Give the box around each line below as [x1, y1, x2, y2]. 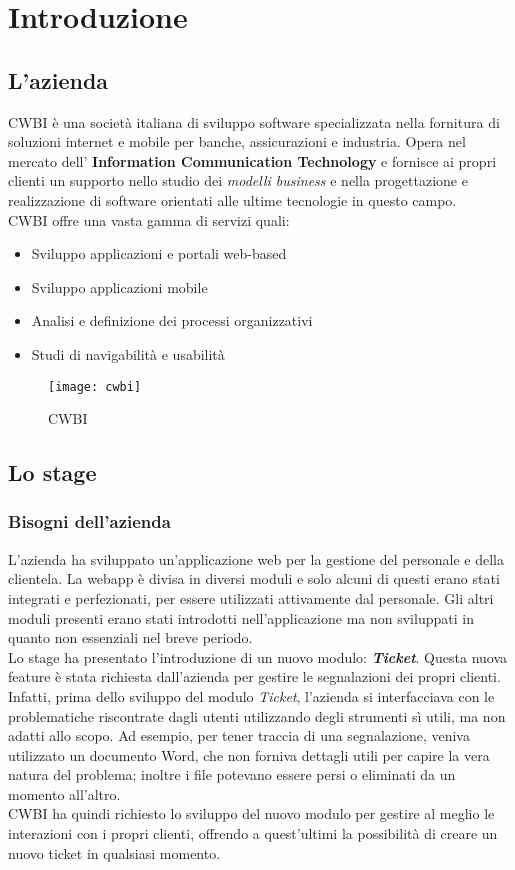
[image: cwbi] [48, 379, 142, 394]
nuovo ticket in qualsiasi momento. [8, 842, 221, 863]
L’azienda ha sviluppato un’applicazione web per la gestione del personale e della [8, 548, 504, 569]
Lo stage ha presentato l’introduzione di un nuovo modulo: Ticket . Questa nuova [8, 646, 508, 667]
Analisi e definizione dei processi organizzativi [31, 310, 313, 331]
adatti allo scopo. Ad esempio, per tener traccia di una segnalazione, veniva [8, 725, 470, 746]
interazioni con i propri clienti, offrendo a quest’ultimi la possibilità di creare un [8, 823, 498, 844]
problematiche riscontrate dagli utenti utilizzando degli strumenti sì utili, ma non [8, 705, 506, 726]
